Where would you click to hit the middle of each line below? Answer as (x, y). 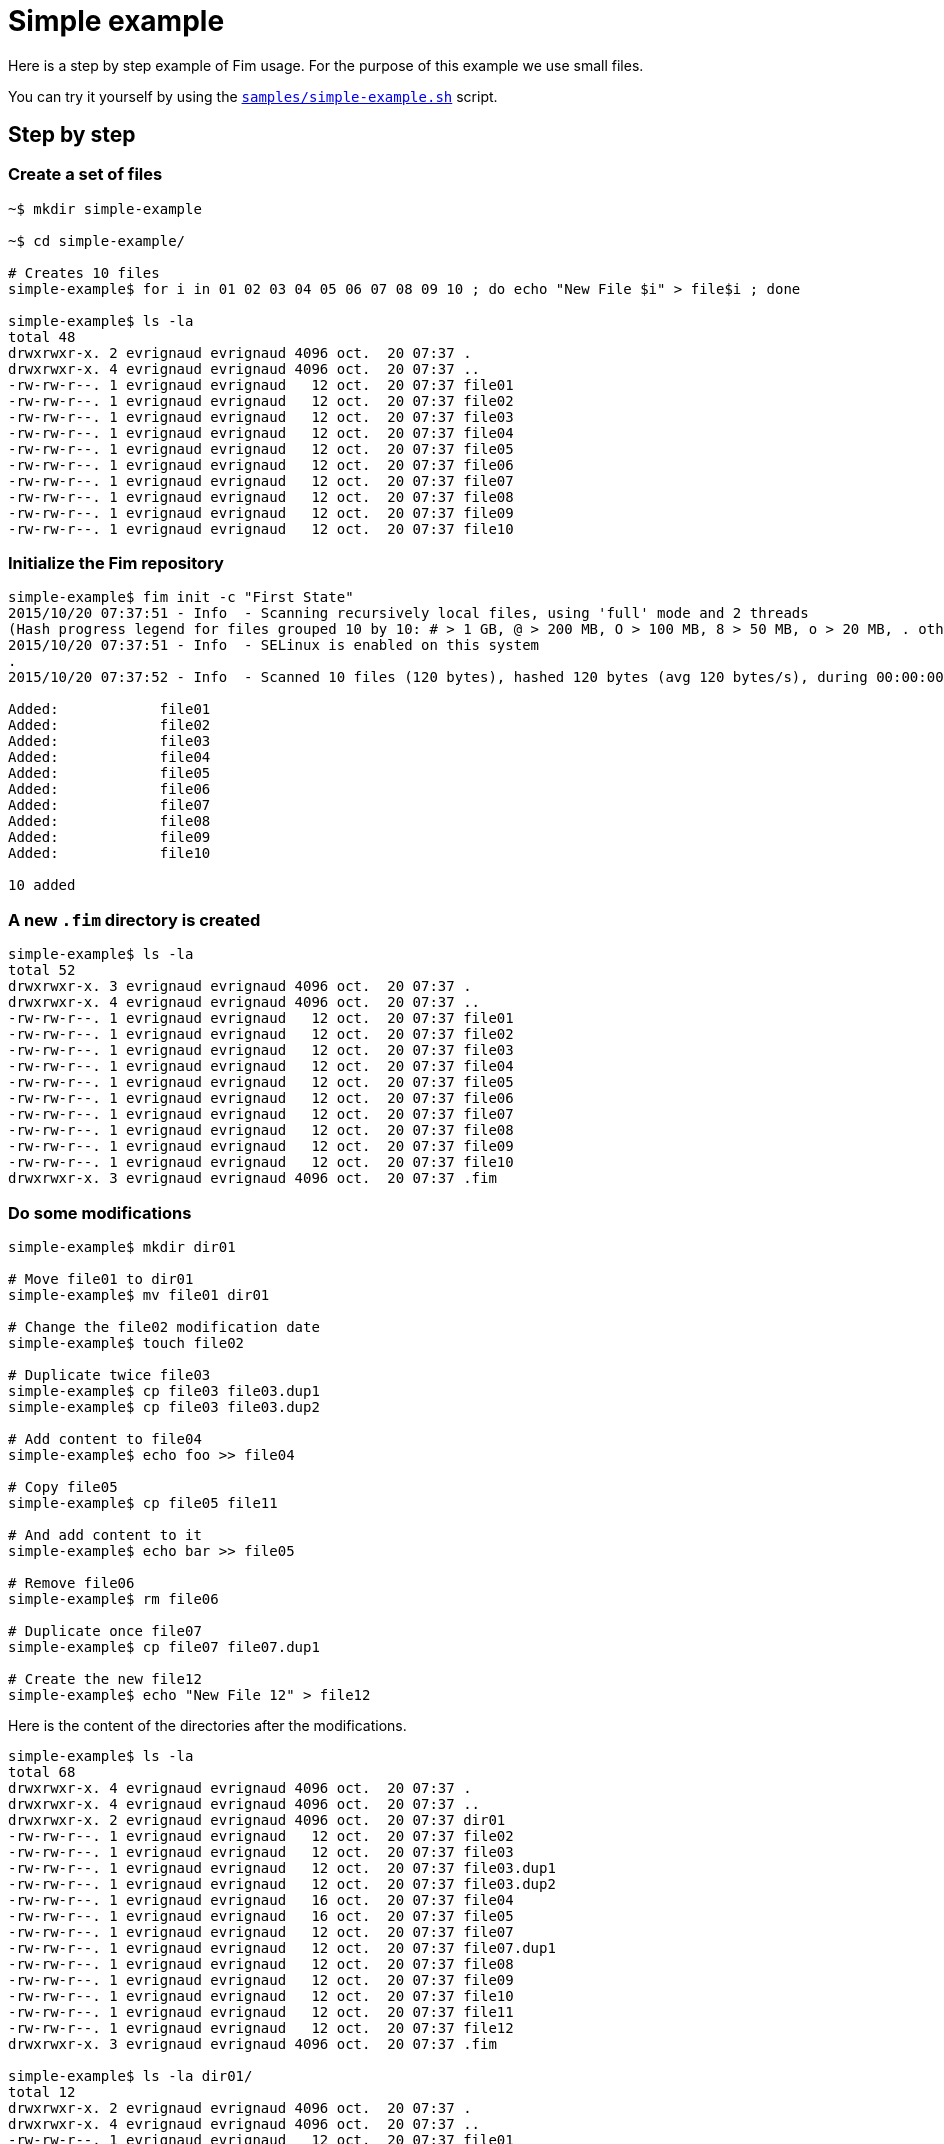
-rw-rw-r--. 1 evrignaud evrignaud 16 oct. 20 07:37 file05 (261, 1915)
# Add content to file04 (105, 1438)
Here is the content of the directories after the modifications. (207, 1725)
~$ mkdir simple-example (105, 208)
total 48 (42, 336)
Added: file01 (109, 709)
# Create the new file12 (105, 1678)
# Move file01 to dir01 (101, 1278)
